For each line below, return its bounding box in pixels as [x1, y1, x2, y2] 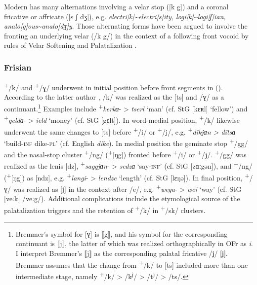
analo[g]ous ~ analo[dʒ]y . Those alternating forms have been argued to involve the [4, 21, 248, 31]
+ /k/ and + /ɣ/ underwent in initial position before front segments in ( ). [4, 81, 223, 92]
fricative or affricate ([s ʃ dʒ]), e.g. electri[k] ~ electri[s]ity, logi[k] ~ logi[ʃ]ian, [4, 11, 226, 21]
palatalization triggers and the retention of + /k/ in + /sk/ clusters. [4, 203, 206, 215]
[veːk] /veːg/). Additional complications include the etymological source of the [4, 193, 240, 204]
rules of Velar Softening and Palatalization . [4, 40, 137, 50]
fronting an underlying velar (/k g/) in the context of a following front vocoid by [4, 30, 249, 40]
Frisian [4, 61, 32, 73]
